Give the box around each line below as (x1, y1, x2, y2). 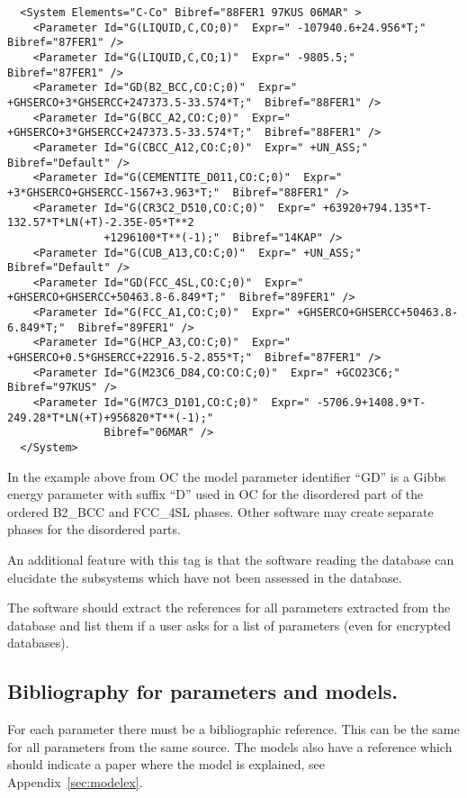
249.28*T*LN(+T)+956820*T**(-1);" (7, 411, 214, 424)
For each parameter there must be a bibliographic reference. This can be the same (7, 720, 460, 739)
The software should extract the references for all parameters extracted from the (7, 598, 451, 617)
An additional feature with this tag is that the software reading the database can (7, 550, 454, 569)
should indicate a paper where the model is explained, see (7, 755, 326, 774)
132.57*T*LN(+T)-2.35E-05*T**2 (7, 216, 194, 230)
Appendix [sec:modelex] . (7, 773, 143, 792)
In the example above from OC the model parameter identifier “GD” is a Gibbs (7, 467, 446, 485)
